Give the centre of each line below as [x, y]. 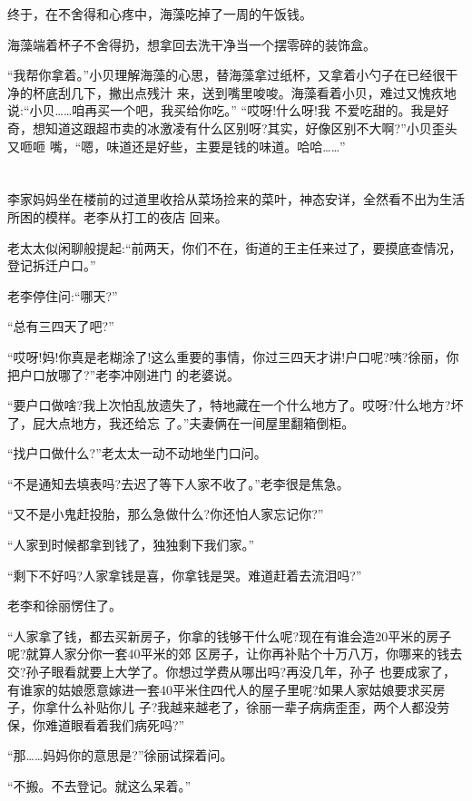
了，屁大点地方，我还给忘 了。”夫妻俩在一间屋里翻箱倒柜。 [181, 422]
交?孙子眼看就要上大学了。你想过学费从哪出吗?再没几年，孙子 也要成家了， [231, 672]
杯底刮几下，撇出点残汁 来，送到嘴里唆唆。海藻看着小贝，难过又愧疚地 [244, 92]
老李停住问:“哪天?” [63, 295]
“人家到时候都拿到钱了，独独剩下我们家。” [131, 545]
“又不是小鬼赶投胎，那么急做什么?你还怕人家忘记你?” [166, 514]
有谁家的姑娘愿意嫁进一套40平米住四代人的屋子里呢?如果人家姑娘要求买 [220, 689]
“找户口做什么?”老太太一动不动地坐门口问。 [137, 453]
